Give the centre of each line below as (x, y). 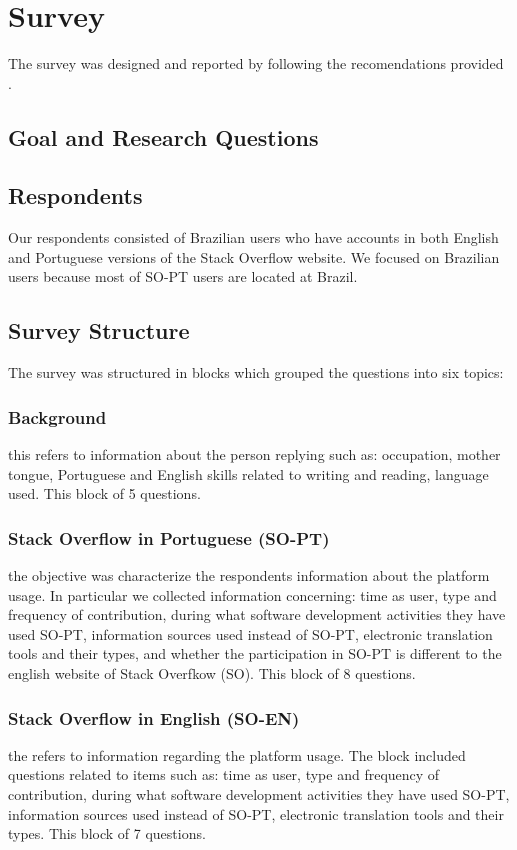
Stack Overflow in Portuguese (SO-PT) (169, 537)
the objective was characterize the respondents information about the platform (249, 575)
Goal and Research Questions (163, 136)
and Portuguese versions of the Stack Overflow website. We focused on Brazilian (254, 256)
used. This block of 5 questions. (104, 493)
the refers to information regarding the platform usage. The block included (237, 754)
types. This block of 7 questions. (107, 833)
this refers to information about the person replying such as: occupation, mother (254, 454)
